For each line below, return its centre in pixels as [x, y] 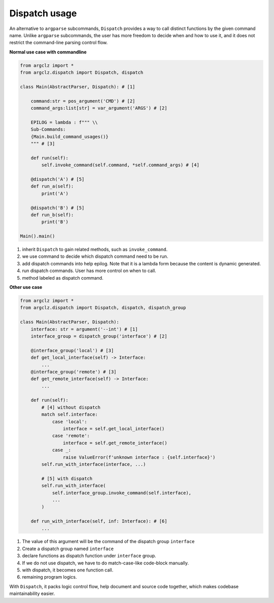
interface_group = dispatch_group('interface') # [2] [99, 336]
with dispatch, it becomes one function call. [68, 570]
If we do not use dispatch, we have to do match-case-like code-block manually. [105, 563]
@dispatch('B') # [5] [58, 208]
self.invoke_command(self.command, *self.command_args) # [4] [121, 165]
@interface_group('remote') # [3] [74, 372]
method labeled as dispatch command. [63, 278]
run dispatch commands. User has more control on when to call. [89, 271]
